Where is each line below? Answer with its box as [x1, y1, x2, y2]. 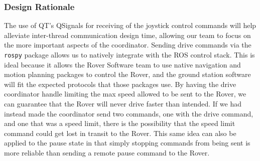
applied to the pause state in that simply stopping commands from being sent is [4, 137, 250, 148]
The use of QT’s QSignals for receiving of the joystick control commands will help [4, 20, 256, 30]
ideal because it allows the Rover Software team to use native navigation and [4, 59, 241, 69]
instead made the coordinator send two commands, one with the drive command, [4, 108, 253, 118]
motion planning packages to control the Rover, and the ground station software [4, 69, 251, 79]
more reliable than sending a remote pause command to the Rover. [4, 147, 210, 157]
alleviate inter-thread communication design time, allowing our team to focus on [4, 29, 251, 40]
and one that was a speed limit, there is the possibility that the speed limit [4, 118, 235, 128]
